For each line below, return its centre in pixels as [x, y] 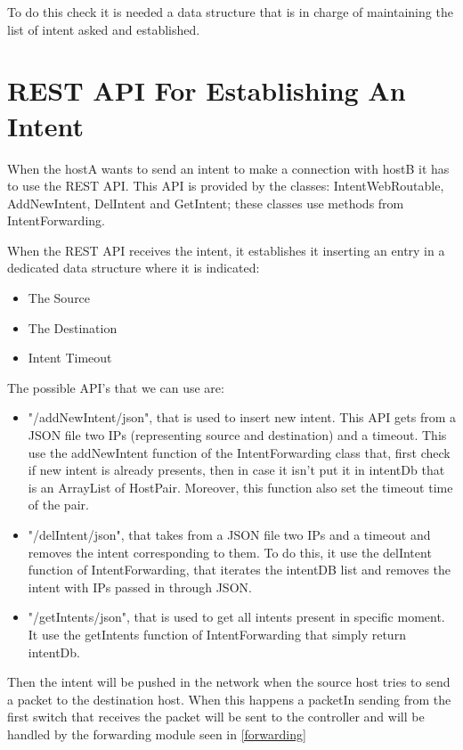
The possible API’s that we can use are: [116, 387]
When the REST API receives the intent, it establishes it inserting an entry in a [226, 250]
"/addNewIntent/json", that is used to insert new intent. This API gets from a [242, 417]
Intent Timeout [70, 358]
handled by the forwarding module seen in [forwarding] [157, 734]
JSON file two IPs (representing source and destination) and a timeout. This [237, 435]
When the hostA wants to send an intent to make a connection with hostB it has [228, 168]
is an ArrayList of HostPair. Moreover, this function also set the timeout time [240, 487]
